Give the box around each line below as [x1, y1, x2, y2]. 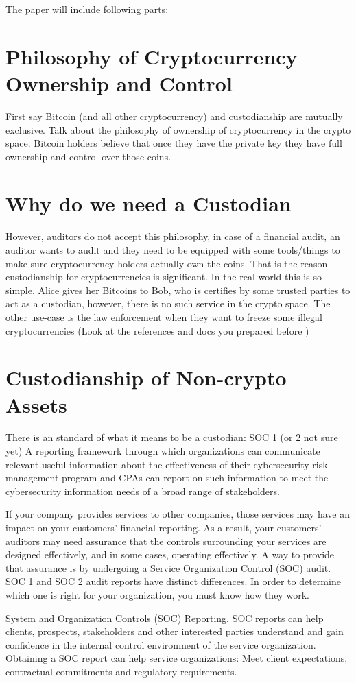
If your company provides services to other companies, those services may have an [5, 507, 350, 521]
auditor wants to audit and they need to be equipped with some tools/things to [5, 243, 340, 256]
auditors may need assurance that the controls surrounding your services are [5, 534, 327, 548]
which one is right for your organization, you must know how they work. [5, 588, 309, 601]
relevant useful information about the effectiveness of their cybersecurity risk [5, 457, 328, 471]
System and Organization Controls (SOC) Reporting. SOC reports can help [5, 610, 324, 625]
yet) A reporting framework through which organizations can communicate [5, 444, 320, 458]
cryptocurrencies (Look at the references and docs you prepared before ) [5, 323, 309, 337]
